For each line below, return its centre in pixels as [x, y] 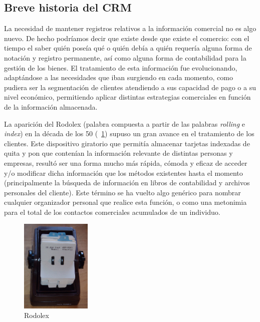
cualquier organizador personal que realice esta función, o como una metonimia [125, 202]
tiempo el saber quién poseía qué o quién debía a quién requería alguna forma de [128, 48]
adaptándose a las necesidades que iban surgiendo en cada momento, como [118, 77]
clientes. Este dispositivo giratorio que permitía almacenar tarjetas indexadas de [127, 143]
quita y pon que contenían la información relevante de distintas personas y [118, 153]
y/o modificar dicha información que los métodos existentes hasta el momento [123, 173]
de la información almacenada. [51, 106]
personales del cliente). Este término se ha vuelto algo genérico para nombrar [122, 192]
